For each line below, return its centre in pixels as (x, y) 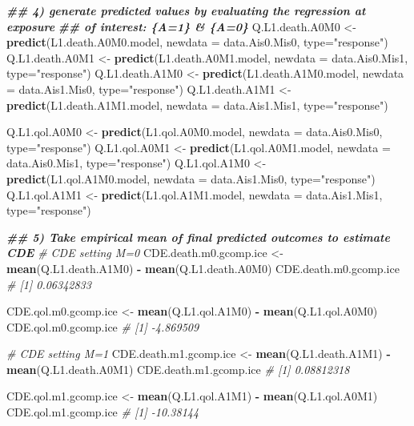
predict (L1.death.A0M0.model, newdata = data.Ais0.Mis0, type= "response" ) (197, 42)
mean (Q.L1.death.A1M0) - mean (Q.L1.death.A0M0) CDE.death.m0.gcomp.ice (203, 268)
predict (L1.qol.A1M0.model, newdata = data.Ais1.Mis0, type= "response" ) (191, 178)
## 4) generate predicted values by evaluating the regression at (186, 10)
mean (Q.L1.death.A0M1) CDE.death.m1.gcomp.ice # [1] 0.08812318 (178, 369)
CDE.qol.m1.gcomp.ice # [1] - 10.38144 (103, 412)
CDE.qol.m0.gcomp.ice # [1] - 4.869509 (103, 326)
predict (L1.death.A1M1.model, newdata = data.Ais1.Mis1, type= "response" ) (197, 104)
